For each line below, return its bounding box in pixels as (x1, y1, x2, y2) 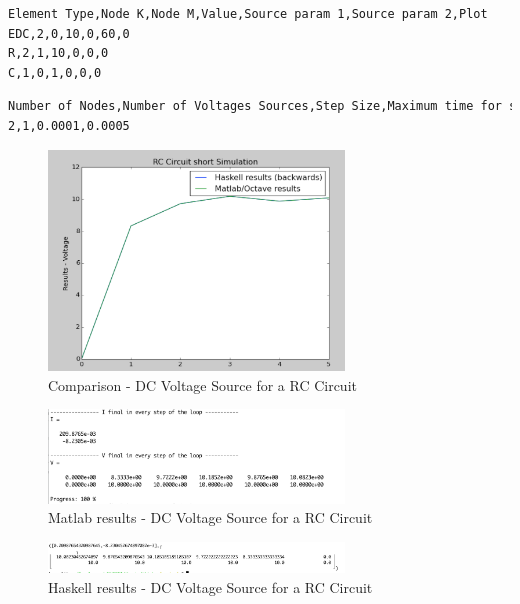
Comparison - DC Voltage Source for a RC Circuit (48, 374, 357, 395)
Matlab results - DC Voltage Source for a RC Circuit (48, 507, 373, 528)
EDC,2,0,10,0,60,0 (8, 26, 130, 41)
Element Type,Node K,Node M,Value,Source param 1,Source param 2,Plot (8, 7, 488, 21)
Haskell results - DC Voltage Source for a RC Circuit (48, 577, 373, 598)
